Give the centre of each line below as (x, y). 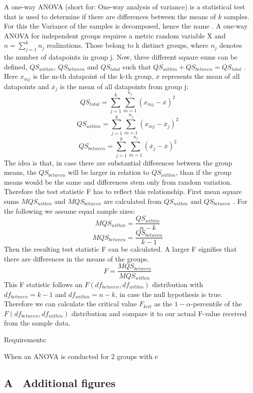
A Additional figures (60, 382)
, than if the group (203, 172)
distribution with (178, 284)
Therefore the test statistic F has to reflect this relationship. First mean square (123, 191)
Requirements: (26, 339)
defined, (16, 66)
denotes (231, 45)
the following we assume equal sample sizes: (70, 211)
